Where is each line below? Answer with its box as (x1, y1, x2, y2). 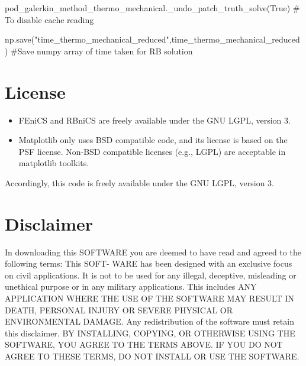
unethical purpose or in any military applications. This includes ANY (5, 280, 257, 293)
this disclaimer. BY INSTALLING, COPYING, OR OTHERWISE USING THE (5, 326, 295, 339)
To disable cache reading (5, 13, 94, 25)
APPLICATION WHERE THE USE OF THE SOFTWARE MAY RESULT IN (5, 291, 294, 304)
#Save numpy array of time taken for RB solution (11, 44, 193, 57)
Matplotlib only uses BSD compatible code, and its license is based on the (18, 134, 288, 146)
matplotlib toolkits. (18, 157, 89, 169)
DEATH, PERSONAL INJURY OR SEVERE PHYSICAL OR (5, 303, 233, 316)
